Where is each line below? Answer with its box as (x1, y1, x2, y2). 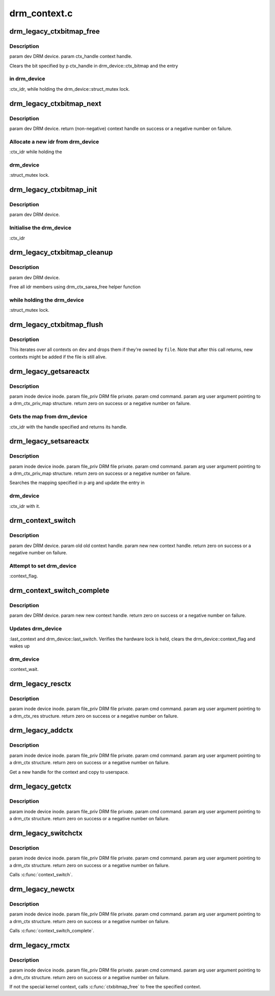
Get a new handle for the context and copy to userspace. (9, 769, 129, 775)
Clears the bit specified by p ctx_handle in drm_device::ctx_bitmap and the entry (9, 63, 178, 69)
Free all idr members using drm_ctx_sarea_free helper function (9, 284, 141, 290)
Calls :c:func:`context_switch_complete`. (9, 928, 94, 933)
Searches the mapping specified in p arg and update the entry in (9, 479, 145, 486)
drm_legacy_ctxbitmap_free (9, 27, 100, 36)
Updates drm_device (9, 625, 62, 632)
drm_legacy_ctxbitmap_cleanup (9, 248, 113, 257)
